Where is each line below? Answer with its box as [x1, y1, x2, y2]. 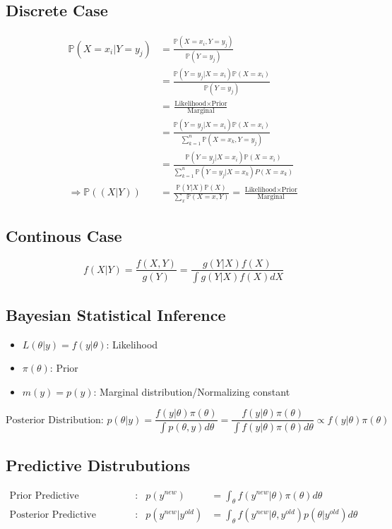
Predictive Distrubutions [6, 454, 191, 475]
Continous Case [6, 224, 122, 246]
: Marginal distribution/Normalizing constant [93, 384, 290, 399]
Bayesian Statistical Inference [6, 303, 226, 325]
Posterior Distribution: [6, 415, 104, 425]
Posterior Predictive [9, 510, 96, 521]
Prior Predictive [9, 490, 79, 501]
